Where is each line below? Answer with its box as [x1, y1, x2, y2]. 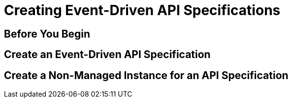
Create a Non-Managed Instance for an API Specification [4, 69, 289, 82]
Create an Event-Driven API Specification [4, 48, 211, 61]
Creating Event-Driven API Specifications [4, 2, 281, 19]
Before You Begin [4, 27, 91, 40]
